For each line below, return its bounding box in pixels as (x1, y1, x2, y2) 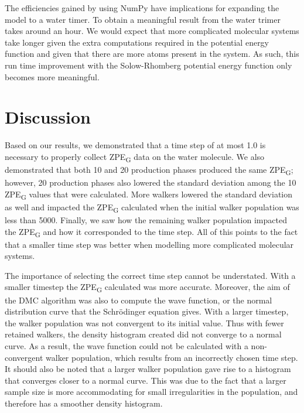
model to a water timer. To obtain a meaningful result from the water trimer (5, 13, 281, 25)
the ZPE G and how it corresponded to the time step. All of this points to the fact (5, 225, 298, 239)
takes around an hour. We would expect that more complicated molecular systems (5, 25, 299, 37)
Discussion (5, 105, 91, 129)
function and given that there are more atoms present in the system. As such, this (5, 47, 299, 60)
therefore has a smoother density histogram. (5, 397, 163, 409)
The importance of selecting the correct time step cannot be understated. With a (5, 269, 296, 281)
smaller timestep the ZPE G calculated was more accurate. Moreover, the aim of (5, 281, 290, 295)
